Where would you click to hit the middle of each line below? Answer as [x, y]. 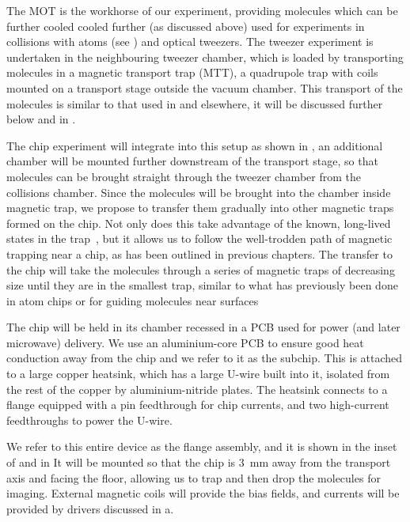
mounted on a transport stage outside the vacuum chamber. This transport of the [205, 87]
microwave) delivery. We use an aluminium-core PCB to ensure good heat [185, 342]
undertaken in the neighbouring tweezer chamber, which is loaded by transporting [205, 57]
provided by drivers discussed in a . [90, 508]
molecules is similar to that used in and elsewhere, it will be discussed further [195, 103]
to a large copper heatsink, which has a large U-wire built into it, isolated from [198, 374]
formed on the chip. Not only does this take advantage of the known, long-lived [199, 223]
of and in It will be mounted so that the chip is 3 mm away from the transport [199, 462]
